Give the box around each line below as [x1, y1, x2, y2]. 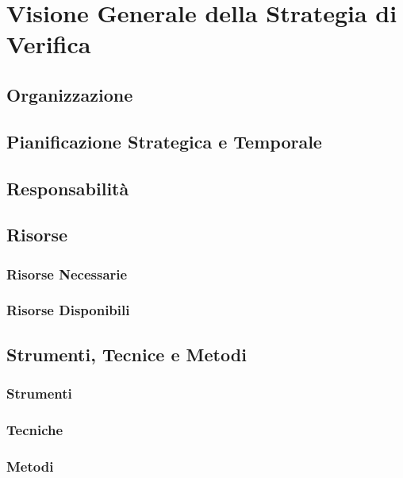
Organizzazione [6, 82, 133, 106]
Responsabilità [6, 175, 129, 200]
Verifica [6, 28, 91, 60]
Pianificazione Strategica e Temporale [6, 129, 322, 153]
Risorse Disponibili [6, 300, 130, 320]
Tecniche [6, 419, 63, 439]
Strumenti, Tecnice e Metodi [6, 341, 247, 366]
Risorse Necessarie [6, 264, 128, 283]
